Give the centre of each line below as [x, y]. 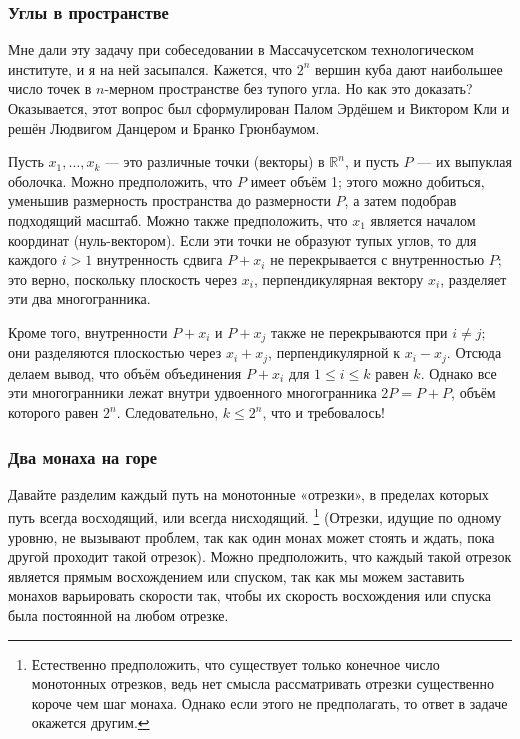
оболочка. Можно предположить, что [120, 180]
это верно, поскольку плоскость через [123, 278]
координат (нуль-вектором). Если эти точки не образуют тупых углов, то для [242, 239]
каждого [32, 259]
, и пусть [371, 161]
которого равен [53, 412]
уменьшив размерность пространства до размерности [169, 200]
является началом [423, 219]
